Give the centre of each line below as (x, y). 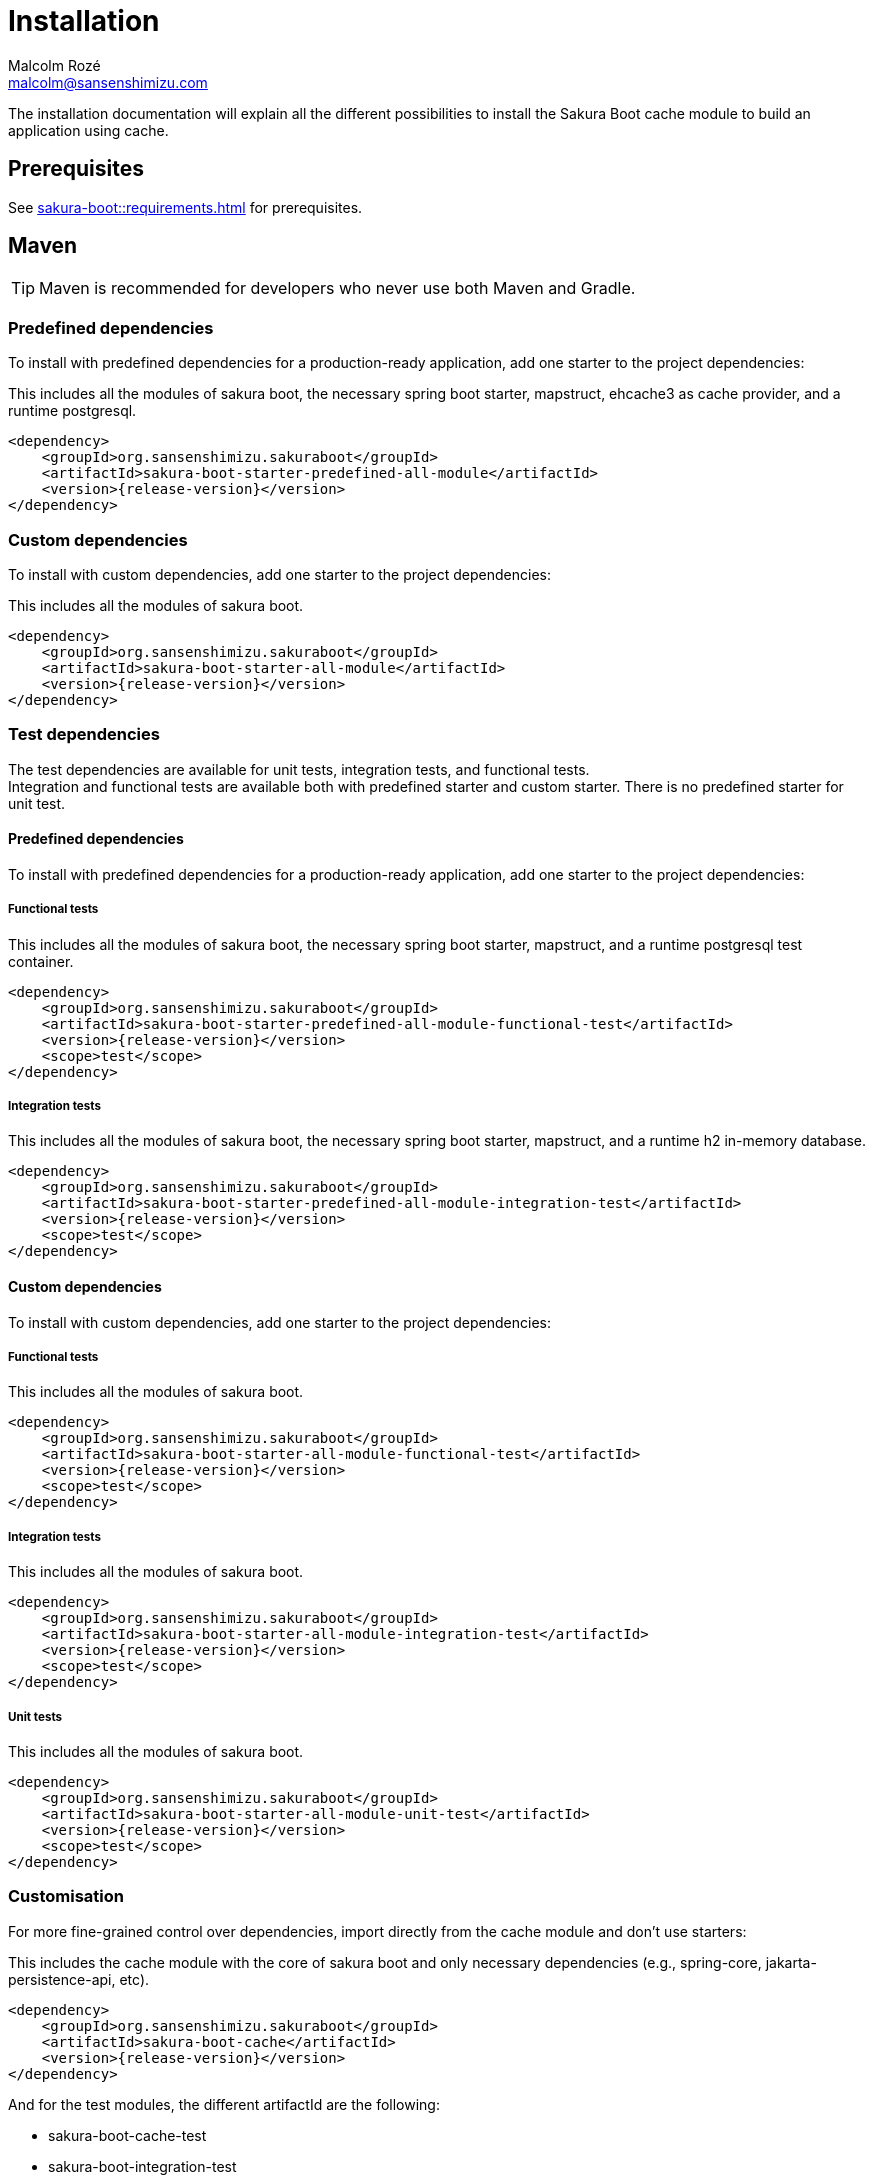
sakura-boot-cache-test (127, 2135)
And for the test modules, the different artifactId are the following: (224, 2104)
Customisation (66, 1896)
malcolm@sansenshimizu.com (108, 82)
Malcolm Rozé (54, 65)
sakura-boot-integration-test (142, 2166)
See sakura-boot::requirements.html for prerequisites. (185, 207)
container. (41, 961)
